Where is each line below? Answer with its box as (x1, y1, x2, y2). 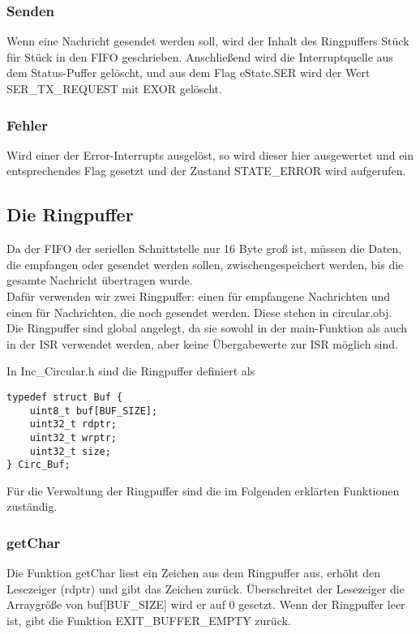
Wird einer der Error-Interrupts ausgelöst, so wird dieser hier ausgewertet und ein (6, 146, 414, 163)
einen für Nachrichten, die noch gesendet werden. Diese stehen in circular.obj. (6, 303, 392, 320)
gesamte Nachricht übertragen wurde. (6, 272, 193, 289)
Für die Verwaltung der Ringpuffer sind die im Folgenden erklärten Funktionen (6, 482, 400, 499)
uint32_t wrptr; (29, 431, 118, 443)
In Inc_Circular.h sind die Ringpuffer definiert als (6, 362, 255, 379)
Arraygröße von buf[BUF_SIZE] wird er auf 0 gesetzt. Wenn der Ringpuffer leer (6, 596, 405, 613)
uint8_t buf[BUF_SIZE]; (29, 405, 158, 417)
